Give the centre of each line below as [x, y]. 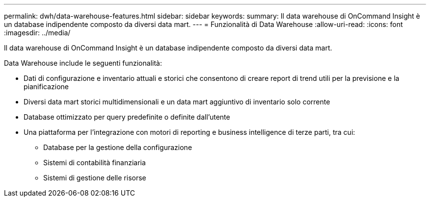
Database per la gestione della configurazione [118, 147]
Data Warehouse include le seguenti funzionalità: [83, 63]
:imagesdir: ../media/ [37, 33]
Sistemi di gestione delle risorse [95, 178]
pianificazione [46, 87]
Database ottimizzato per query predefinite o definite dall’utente [127, 117]
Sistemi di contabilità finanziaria [94, 163]
